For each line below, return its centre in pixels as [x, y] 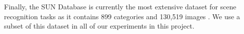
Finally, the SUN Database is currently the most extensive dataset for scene [120, 6]
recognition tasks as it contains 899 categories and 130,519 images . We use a [122, 16]
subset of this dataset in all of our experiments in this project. [99, 26]
